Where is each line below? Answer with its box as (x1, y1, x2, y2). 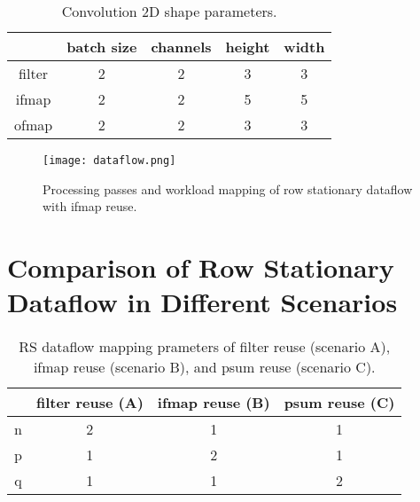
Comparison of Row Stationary (7, 249, 394, 286)
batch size (66, 36, 137, 57)
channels (151, 36, 212, 57)
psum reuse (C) (284, 392, 395, 413)
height (225, 36, 270, 57)
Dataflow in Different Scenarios (7, 284, 398, 320)
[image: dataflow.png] (43, 154, 176, 167)
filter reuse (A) (35, 392, 144, 413)
